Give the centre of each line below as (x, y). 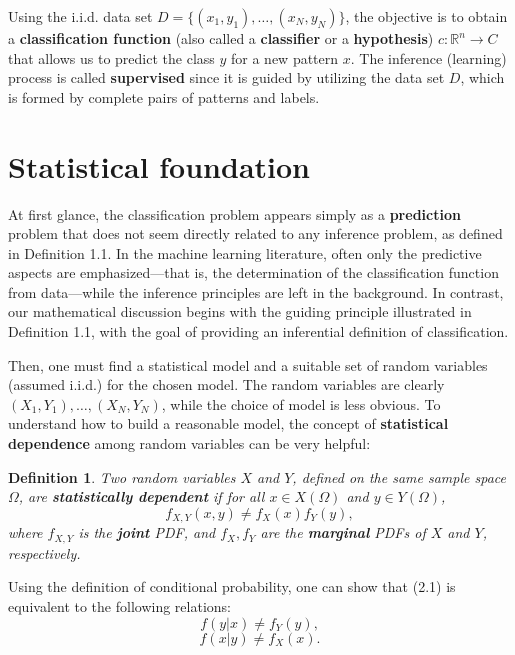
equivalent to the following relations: (119, 605)
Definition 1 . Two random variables (122, 476)
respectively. (44, 552)
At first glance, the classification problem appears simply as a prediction (234, 213)
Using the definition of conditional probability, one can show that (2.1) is (232, 586)
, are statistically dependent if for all (141, 496)
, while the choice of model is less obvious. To (301, 403)
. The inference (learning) (428, 57)
